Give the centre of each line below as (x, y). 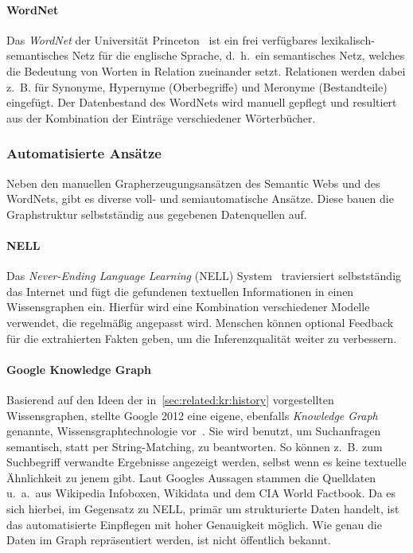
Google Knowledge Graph (79, 369)
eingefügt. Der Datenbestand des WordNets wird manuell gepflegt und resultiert (202, 102)
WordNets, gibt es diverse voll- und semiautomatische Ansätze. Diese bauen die (200, 199)
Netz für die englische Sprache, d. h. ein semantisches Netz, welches (238, 55)
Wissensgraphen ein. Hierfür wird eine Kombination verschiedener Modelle (188, 307)
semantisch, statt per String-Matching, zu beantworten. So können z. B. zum (195, 446)
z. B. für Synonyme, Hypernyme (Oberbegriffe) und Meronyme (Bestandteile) (197, 86)
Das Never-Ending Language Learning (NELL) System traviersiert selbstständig (204, 276)
